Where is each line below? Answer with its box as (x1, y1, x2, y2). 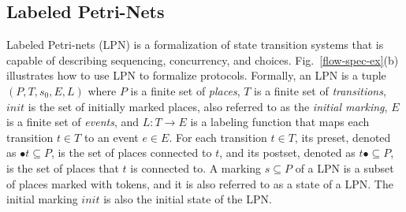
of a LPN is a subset (295, 159, 394, 176)
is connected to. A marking (130, 159, 262, 176)
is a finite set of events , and (6, 113, 139, 130)
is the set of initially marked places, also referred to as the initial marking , (28, 98, 388, 114)
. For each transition (169, 128, 267, 145)
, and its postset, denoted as (219, 144, 356, 161)
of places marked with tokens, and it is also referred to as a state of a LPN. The (6, 175, 393, 192)
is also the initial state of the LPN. (103, 191, 272, 207)
